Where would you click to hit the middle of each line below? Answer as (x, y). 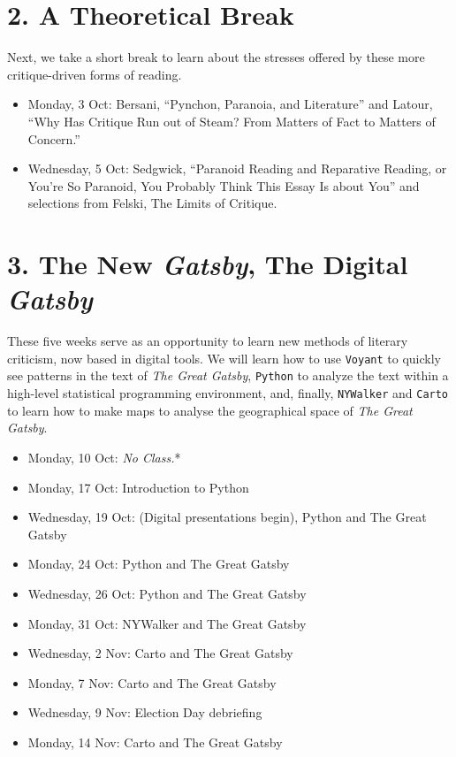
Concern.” (54, 138)
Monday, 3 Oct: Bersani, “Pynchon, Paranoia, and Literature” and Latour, (230, 104)
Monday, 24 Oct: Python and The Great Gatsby (159, 564)
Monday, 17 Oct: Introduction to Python (138, 487)
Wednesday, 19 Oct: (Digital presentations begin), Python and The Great (227, 517)
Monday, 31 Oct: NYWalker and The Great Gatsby (167, 623)
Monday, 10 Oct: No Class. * (104, 457)
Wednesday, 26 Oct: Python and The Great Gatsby (167, 593)
